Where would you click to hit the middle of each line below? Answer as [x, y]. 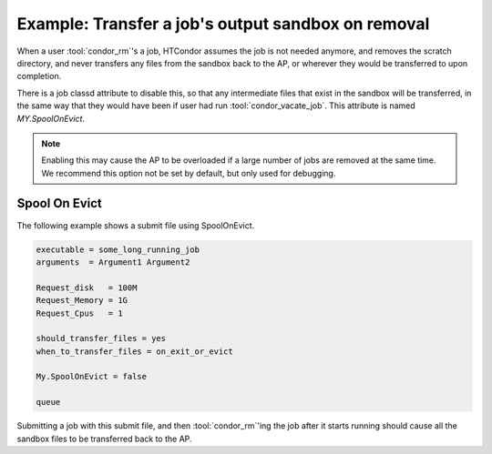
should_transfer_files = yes [101, 338]
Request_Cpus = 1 [79, 313]
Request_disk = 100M [87, 288]
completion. [39, 76]
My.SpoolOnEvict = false [92, 377]
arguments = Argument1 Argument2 [113, 262]
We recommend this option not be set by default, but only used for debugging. [189, 173]
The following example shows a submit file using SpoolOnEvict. [136, 225]
